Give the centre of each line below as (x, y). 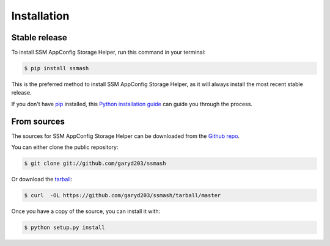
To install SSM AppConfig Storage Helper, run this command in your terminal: (108, 52)
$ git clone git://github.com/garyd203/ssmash (95, 164)
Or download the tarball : (42, 179)
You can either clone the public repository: (65, 147)
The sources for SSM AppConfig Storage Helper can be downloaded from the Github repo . (126, 136)
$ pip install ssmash (57, 68)
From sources (38, 121)
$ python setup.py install (64, 228)
